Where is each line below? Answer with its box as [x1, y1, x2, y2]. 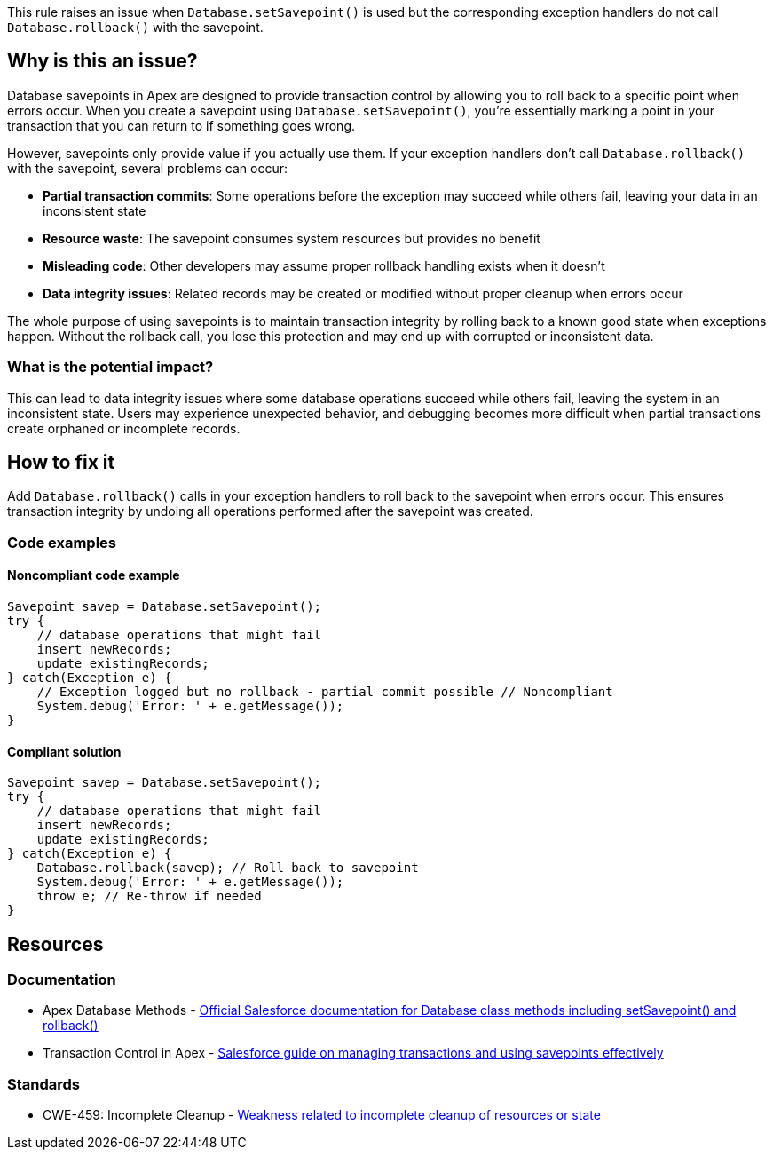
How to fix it [7, 451, 115, 474]
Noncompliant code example [7, 567, 180, 583]
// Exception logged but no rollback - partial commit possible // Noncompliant [36, 685, 613, 700]
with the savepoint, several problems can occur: [7, 160, 288, 176]
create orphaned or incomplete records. [7, 420, 241, 436]
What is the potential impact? [7, 358, 214, 376]
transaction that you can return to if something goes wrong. [7, 117, 355, 133]
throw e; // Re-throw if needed [36, 889, 262, 904]
